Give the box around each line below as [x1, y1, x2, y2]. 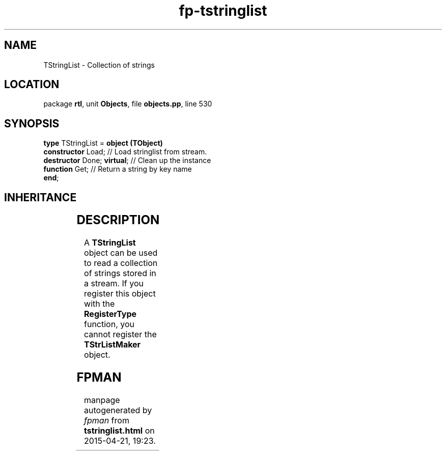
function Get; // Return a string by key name [43, 165, 192, 174]
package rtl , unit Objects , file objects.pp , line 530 [43, 99, 212, 109]
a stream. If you [84, 278, 144, 289]
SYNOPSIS [4, 117, 60, 130]
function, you [84, 319, 135, 330]
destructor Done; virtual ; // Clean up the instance [43, 156, 211, 165]
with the [84, 299, 115, 309]
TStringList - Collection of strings [43, 60, 155, 69]
